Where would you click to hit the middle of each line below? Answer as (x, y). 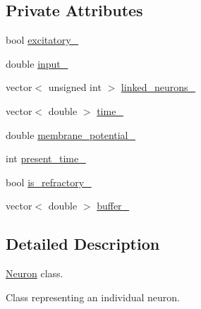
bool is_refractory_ (49, 182)
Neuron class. (35, 273)
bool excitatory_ (42, 40)
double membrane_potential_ (71, 134)
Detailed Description (83, 244)
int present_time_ (46, 158)
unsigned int (75, 87)
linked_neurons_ (158, 87)
